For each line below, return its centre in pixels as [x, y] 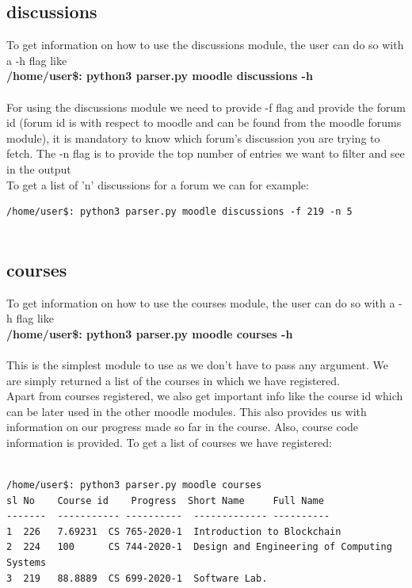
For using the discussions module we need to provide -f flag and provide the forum [206, 107]
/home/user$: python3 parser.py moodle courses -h [150, 333]
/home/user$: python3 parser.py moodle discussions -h [160, 76]
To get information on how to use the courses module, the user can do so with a [201, 302]
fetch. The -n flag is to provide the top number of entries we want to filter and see [206, 153]
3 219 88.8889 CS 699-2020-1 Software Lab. [137, 578]
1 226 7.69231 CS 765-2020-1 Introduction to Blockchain [174, 531]
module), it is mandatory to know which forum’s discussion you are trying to [193, 137]
